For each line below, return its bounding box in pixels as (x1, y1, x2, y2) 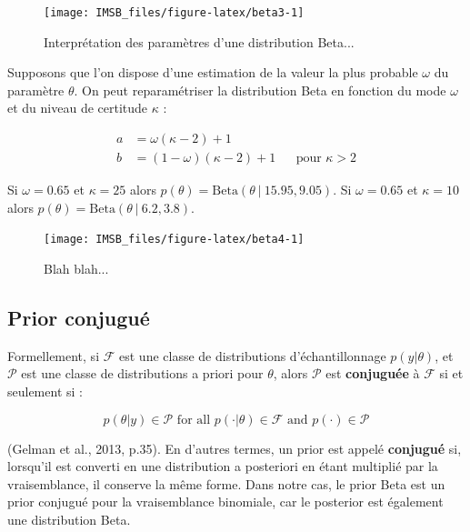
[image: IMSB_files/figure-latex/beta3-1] (44, 6, 305, 19)
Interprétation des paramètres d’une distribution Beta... (44, 32, 355, 51)
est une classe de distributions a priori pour (21, 364, 264, 383)
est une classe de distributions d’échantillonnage (119, 346, 386, 365)
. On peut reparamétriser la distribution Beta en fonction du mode (74, 80, 446, 99)
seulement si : (7, 381, 83, 400)
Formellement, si (7, 346, 100, 365)
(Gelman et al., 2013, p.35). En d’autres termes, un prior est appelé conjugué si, (7, 438, 462, 457)
